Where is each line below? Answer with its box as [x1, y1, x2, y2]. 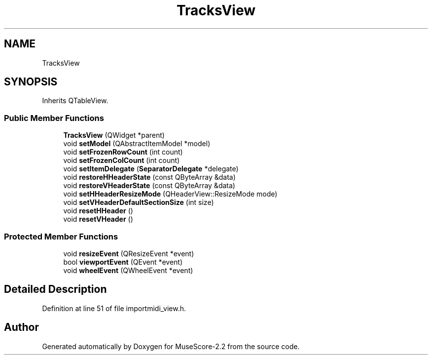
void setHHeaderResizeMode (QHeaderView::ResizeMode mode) [63, 190, 278, 199]
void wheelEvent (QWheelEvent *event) [63, 266, 193, 275]
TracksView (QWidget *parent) [63, 131, 165, 140]
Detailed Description [4, 283, 107, 296]
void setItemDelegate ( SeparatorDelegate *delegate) [63, 164, 239, 173]
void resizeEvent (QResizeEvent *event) [63, 249, 194, 258]
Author [4, 321, 39, 334]
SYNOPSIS [4, 76, 58, 88]
